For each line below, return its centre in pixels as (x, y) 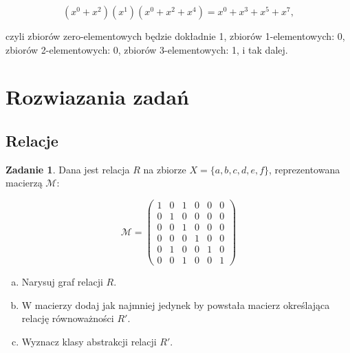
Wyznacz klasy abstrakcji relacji (89, 341)
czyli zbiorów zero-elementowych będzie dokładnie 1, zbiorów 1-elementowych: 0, (175, 36)
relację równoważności (68, 318)
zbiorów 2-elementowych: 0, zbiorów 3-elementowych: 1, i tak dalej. (147, 49)
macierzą (24, 183)
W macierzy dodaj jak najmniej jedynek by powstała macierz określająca (176, 304)
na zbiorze (165, 169)
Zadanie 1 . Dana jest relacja (68, 169)
